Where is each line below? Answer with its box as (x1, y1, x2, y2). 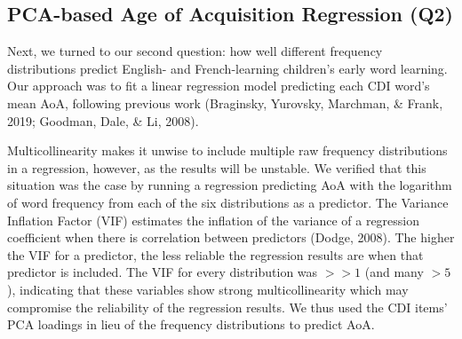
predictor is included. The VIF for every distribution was (7, 263, 318, 281)
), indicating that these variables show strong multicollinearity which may (7, 280, 409, 298)
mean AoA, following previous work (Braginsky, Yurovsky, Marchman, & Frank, (7, 93, 443, 112)
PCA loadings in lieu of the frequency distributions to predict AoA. (7, 315, 375, 334)
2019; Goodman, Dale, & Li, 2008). (7, 111, 199, 130)
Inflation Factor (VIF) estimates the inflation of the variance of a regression (7, 210, 420, 229)
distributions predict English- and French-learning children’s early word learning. (7, 59, 448, 77)
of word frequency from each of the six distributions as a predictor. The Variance (7, 193, 449, 211)
